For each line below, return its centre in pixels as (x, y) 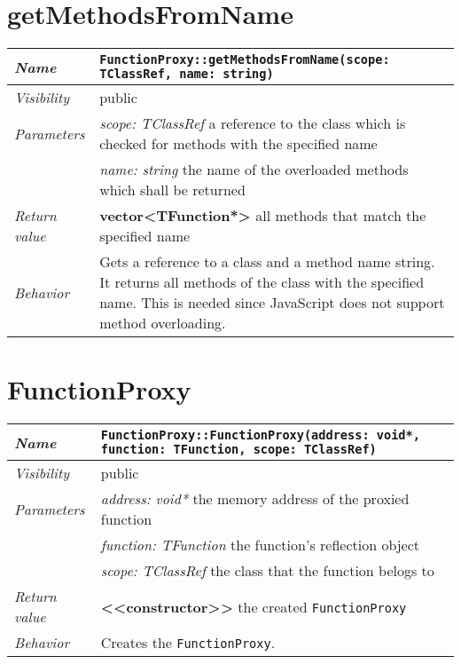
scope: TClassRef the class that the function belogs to (267, 571)
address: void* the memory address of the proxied (255, 499)
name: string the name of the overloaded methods (254, 170)
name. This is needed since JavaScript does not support (272, 303)
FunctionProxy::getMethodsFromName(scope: (245, 60)
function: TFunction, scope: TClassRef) (238, 450)
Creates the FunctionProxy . (188, 643)
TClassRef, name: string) (187, 74)
